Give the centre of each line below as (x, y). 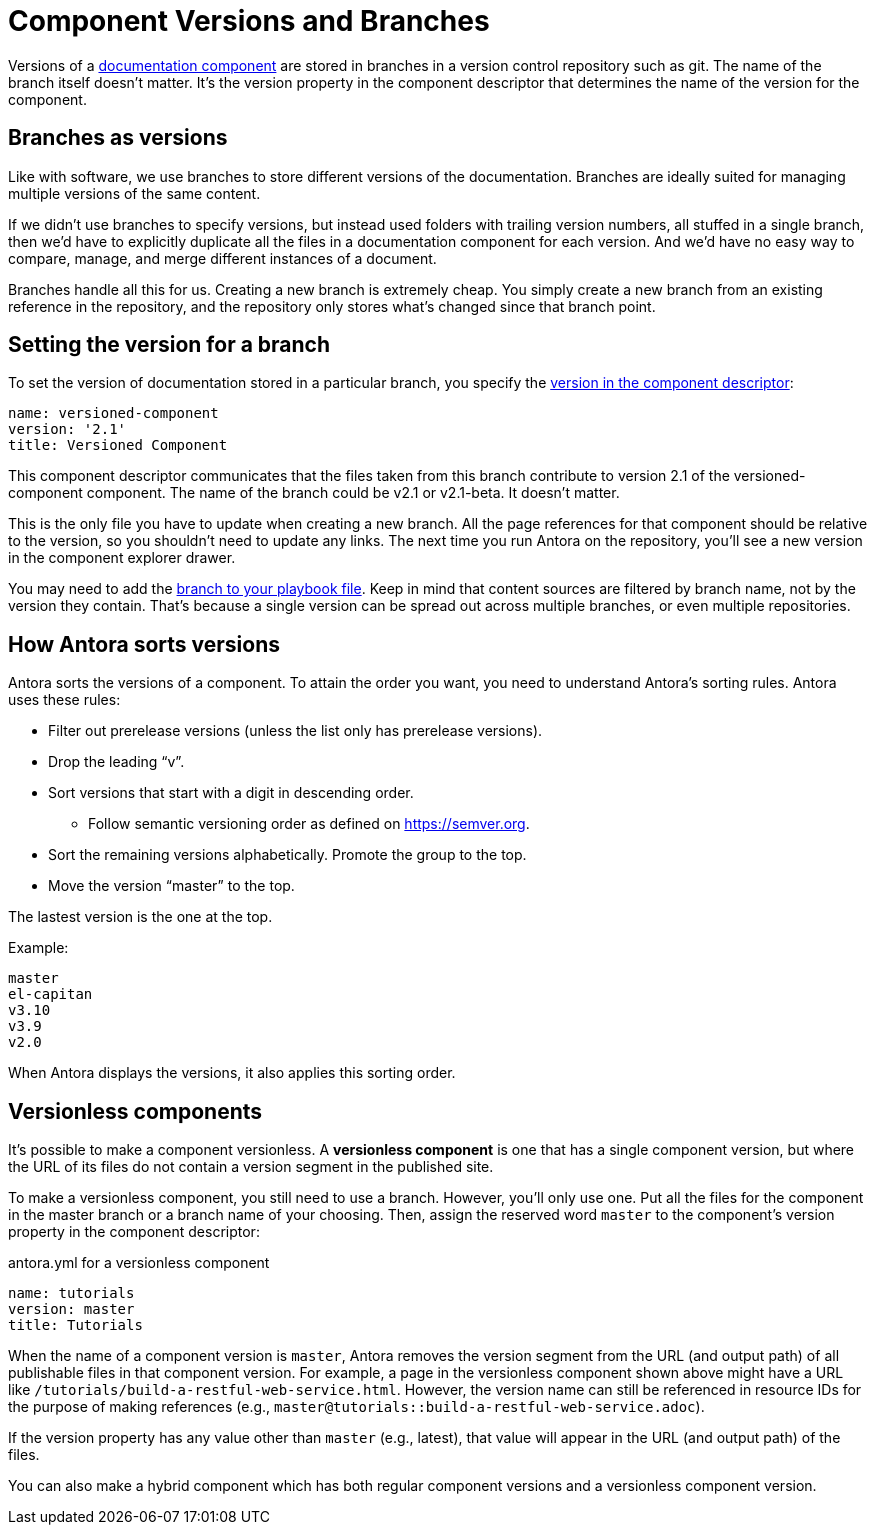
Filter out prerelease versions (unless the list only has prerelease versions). (295, 731)
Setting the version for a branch (169, 345)
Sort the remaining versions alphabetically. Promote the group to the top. (287, 855)
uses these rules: (64, 700)
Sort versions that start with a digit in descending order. (231, 793)
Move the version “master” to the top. (171, 886)
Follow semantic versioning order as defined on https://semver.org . (309, 824)
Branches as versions (118, 138)
